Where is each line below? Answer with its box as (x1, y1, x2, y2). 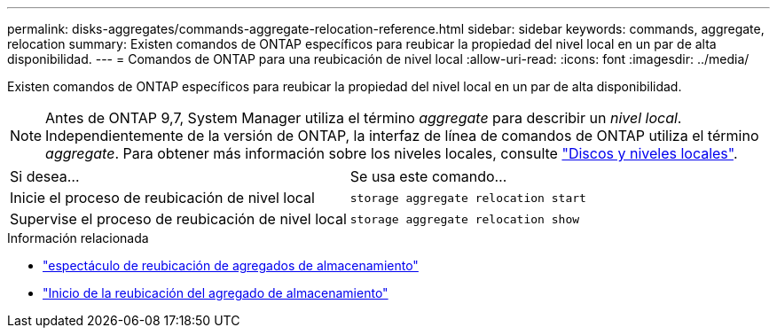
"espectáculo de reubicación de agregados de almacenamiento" (43, 258, 419, 273)
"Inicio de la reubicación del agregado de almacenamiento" (43, 285, 388, 300)
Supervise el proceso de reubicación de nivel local (10, 210, 347, 228)
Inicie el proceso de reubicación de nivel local (10, 189, 315, 206)
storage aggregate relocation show (349, 212, 580, 226)
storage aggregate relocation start (349, 191, 586, 205)
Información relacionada (7, 230, 149, 245)
